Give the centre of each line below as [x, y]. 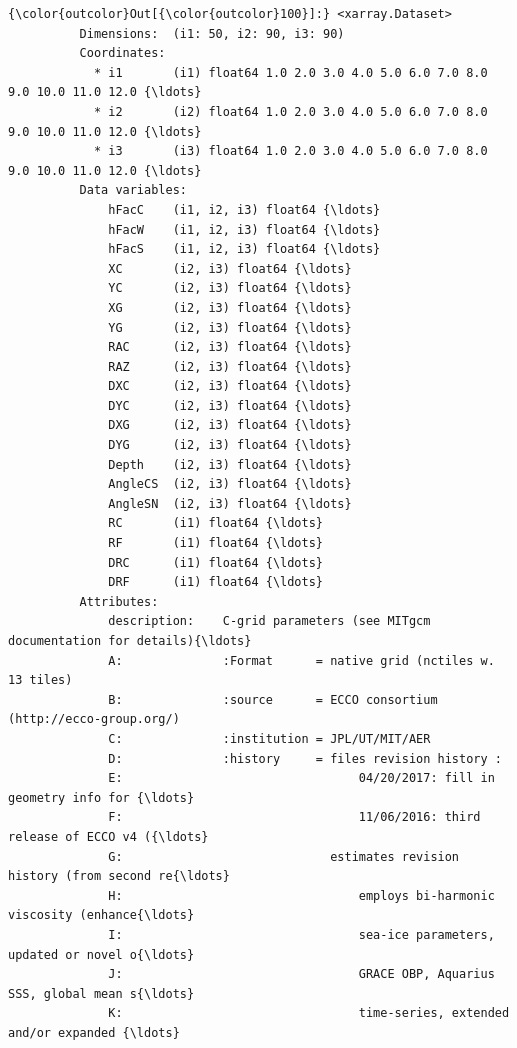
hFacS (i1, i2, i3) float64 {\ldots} [244, 249]
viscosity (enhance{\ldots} [101, 915]
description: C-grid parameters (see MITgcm [269, 621]
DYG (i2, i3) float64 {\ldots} [230, 445]
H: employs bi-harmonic [301, 895]
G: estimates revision [284, 856]
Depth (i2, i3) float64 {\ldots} [230, 464]
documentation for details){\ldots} [130, 641]
